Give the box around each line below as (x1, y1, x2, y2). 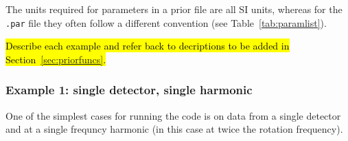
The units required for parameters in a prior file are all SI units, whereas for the (5, 2, 343, 16)
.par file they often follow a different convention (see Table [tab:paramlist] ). (5, 15, 327, 30)
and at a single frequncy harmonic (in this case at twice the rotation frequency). (5, 122, 343, 136)
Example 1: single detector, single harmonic (5, 81, 253, 98)
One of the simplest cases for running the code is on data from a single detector (5, 108, 341, 122)
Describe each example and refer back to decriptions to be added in (5, 39, 290, 53)
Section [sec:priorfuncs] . (5, 52, 106, 66)
